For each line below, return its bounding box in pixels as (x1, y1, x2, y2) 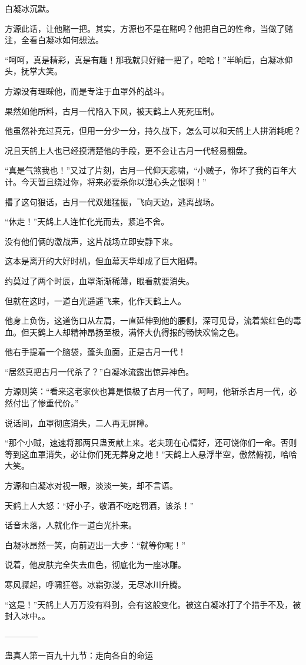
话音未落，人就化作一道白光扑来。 (5, 519, 137, 531)
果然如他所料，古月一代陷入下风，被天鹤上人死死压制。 (5, 104, 219, 117)
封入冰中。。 (5, 610, 50, 622)
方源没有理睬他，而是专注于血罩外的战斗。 (5, 84, 169, 97)
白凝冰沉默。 (5, 2, 54, 14)
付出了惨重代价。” (12, 397, 79, 409)
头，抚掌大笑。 (5, 65, 62, 77)
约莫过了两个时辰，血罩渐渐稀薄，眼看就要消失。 (5, 274, 194, 287)
